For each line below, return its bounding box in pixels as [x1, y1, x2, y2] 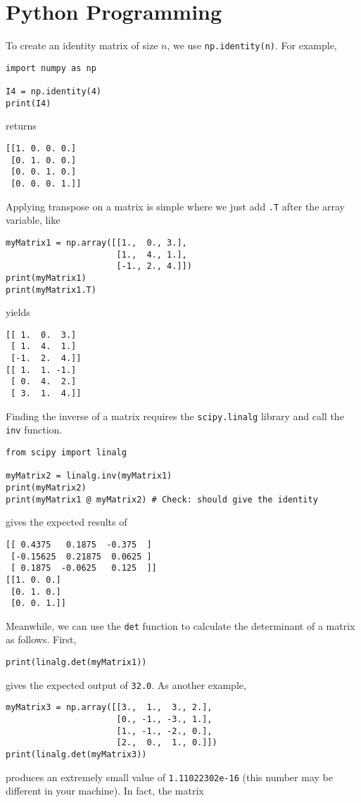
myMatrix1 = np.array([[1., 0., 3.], [6, 237, 187, 248]
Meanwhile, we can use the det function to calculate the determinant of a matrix [6, 618, 355, 633]
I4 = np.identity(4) [6, 87, 102, 97]
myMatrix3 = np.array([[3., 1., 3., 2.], [6, 702, 213, 713]
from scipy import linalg [6, 448, 127, 457]
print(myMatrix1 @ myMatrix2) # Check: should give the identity [6, 494, 318, 505]
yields [6, 305, 30, 320]
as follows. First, [6, 632, 77, 647]
